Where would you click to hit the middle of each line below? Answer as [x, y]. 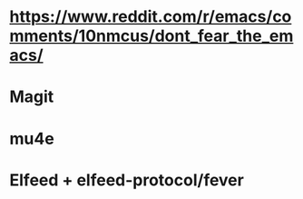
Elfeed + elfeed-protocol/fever [127, 180]
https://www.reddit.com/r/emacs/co [151, 17]
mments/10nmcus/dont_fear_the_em [151, 36]
